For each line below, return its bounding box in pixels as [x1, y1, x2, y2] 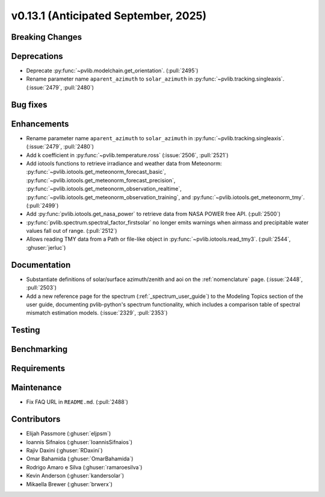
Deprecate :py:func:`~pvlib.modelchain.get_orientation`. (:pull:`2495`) [26, 67, 199, 75]
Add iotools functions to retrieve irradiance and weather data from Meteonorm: [26, 159, 222, 167]
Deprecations [11, 51, 63, 61]
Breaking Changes [11, 32, 82, 42]
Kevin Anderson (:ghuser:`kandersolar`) [26, 472, 125, 480]
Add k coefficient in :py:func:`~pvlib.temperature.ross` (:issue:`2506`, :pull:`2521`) [26, 151, 229, 159]
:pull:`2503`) [26, 284, 57, 291]
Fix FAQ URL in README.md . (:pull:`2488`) [26, 398, 129, 406]
